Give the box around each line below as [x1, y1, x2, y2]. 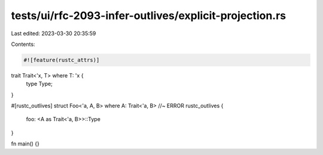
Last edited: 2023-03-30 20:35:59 [11, 30, 96, 37]
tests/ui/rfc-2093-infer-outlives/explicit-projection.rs [11, 9, 287, 22]
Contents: [11, 41, 35, 48]
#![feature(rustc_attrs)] [23, 57, 100, 63]
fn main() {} [11, 140, 40, 147]
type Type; [26, 80, 53, 88]
